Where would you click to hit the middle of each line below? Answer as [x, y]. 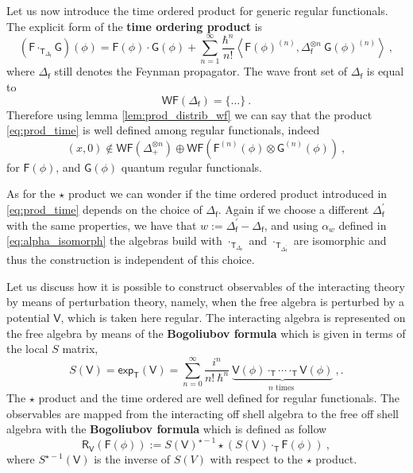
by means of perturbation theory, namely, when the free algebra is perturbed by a [205, 302]
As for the [31, 194]
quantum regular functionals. [192, 167]
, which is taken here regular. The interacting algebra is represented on [233, 318]
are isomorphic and [340, 240]
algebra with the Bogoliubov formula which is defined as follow [167, 429]
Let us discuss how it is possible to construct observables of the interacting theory [206, 286]
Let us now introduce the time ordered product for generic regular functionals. [197, 10]
